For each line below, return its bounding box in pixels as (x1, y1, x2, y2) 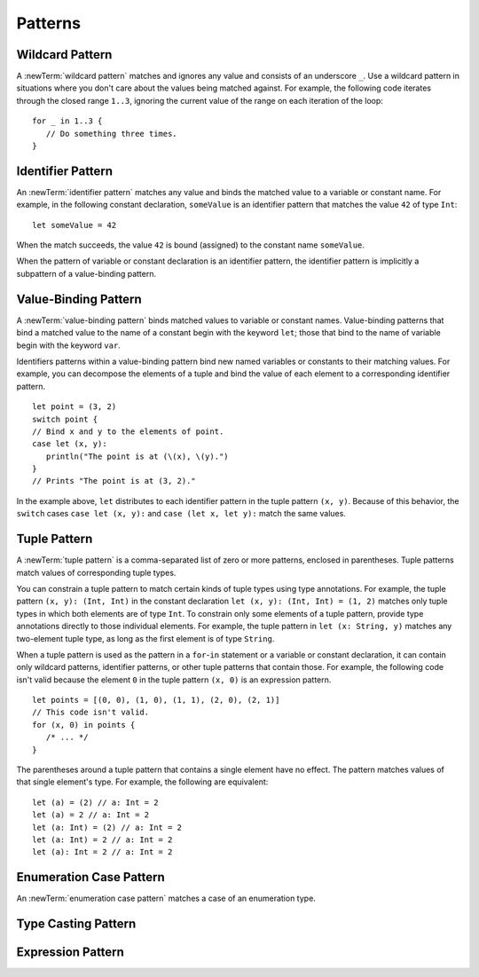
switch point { (32, 414, 98, 424)
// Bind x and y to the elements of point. (32, 426, 224, 437)
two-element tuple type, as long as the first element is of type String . (16, 633, 275, 643)
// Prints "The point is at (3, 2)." (32, 476, 197, 486)
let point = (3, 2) (32, 402, 117, 412)
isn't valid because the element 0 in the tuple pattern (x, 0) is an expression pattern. (16, 674, 332, 685)
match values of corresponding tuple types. (16, 567, 177, 578)
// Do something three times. (45, 129, 177, 138)
